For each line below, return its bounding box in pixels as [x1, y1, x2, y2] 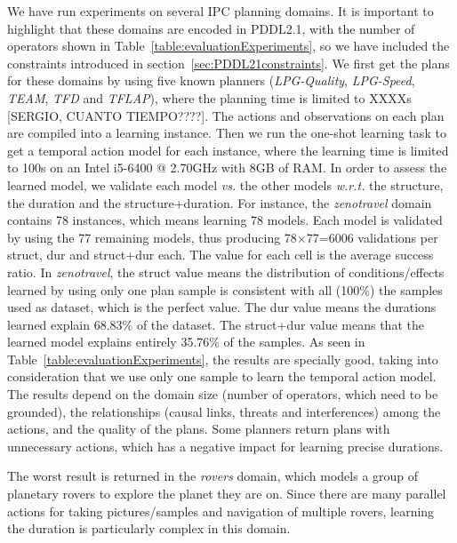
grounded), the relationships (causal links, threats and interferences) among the [7, 402, 441, 420]
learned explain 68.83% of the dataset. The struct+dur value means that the [7, 315, 424, 333]
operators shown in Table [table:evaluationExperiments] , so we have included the [7, 36, 450, 55]
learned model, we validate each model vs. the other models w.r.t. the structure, [7, 175, 444, 194]
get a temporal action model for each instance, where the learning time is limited [7, 140, 449, 159]
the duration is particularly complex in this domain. [7, 519, 291, 538]
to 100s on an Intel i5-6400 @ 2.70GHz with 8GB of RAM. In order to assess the [7, 158, 447, 177]
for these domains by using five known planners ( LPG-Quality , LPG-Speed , [7, 71, 415, 90]
